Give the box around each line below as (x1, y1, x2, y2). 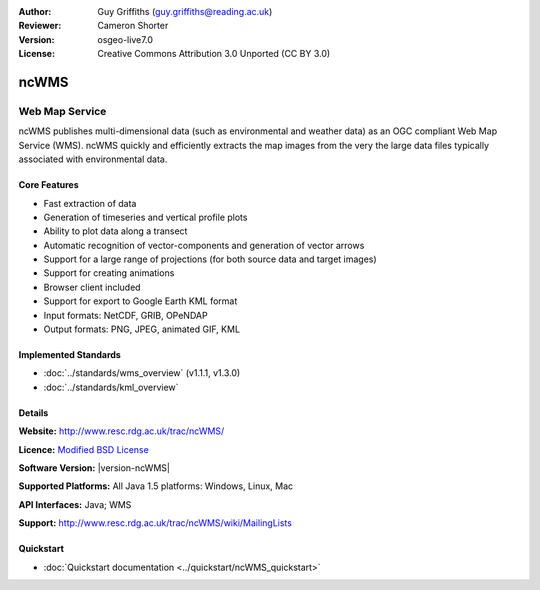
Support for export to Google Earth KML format (43, 295, 238, 307)
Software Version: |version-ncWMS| (18, 461, 170, 474)
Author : (18, 6, 52, 17)
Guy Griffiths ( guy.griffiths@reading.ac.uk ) (97, 6, 273, 17)
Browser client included (43, 281, 141, 293)
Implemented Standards (18, 349, 122, 361)
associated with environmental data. (18, 153, 168, 165)
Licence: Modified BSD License (18, 443, 149, 455)
